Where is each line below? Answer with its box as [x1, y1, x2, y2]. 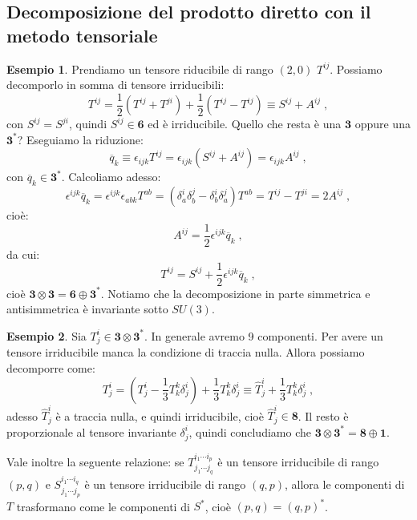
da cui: [6, 245, 40, 262]
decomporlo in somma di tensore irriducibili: [6, 76, 225, 93]
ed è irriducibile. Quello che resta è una [148, 115, 342, 132]
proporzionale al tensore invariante [6, 423, 176, 440]
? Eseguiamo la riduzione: [17, 131, 144, 147]
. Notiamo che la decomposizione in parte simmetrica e [100, 284, 370, 301]
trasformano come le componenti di [16, 498, 190, 514]
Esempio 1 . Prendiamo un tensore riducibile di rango [6, 60, 273, 77]
